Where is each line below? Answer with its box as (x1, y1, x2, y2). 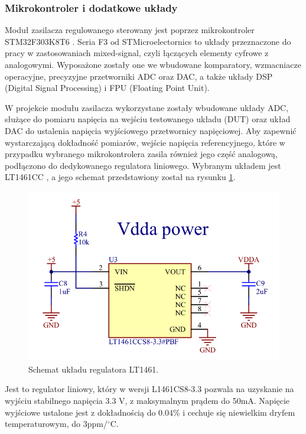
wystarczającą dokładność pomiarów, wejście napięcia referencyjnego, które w (5, 136, 285, 148)
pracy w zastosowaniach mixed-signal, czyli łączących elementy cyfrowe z (5, 47, 269, 59)
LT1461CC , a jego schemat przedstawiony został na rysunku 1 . (5, 171, 236, 183)
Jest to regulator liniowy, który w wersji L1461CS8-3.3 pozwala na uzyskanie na (5, 383, 294, 395)
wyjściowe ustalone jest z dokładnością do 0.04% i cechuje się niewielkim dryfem (5, 406, 295, 418)
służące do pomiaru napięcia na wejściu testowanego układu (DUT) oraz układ (5, 113, 291, 125)
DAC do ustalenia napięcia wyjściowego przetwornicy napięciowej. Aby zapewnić (5, 124, 297, 136)
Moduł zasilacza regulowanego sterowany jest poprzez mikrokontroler (5, 24, 255, 36)
